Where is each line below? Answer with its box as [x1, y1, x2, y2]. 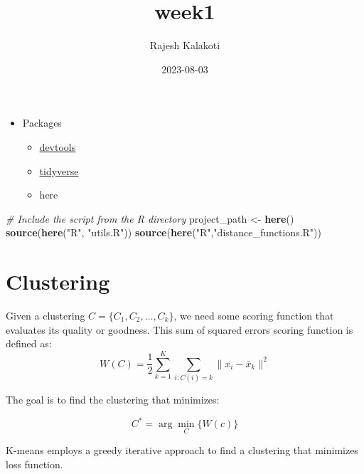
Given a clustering [6, 308, 85, 322]
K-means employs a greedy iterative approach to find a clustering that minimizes [6, 443, 358, 458]
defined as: [6, 336, 52, 351]
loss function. [6, 456, 63, 471]
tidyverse [39, 163, 79, 178]
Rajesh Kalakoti [149, 38, 220, 53]
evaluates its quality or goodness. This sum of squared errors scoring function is [6, 322, 353, 337]
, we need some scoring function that [173, 308, 334, 322]
